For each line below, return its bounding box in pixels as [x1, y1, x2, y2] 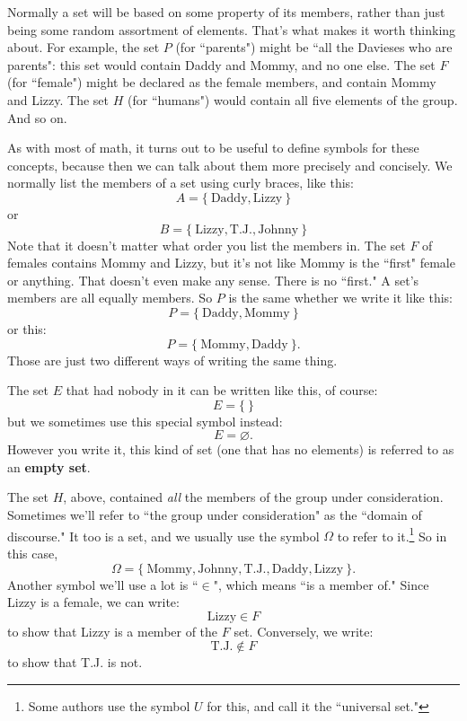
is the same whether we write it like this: [228, 288, 453, 307]
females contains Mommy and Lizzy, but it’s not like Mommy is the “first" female [7, 253, 455, 272]
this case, [7, 543, 58, 562]
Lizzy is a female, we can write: [7, 593, 180, 611]
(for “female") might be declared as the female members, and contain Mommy [7, 73, 436, 92]
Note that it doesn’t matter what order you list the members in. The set [7, 235, 406, 254]
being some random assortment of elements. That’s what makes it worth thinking [7, 20, 456, 39]
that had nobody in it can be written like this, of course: [66, 381, 378, 400]
